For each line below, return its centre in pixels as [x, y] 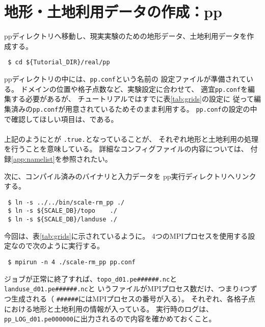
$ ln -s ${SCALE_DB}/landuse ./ [62, 220]
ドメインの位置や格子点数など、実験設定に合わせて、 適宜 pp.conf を [134, 89]
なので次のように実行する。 [57, 246]
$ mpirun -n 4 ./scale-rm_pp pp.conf [72, 262]
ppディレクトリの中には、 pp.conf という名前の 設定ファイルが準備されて [125, 78]
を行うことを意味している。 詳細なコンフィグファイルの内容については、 [126, 149]
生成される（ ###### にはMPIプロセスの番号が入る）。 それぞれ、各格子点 [133, 298]
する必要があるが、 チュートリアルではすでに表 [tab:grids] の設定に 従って [132, 99]
